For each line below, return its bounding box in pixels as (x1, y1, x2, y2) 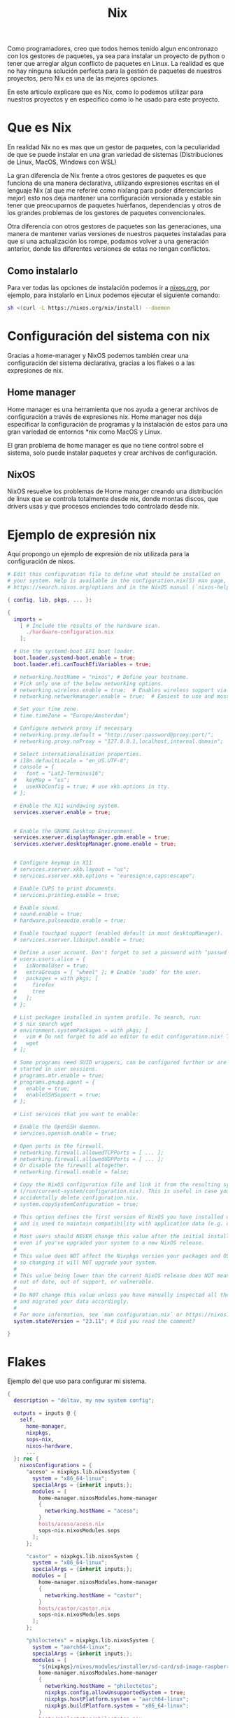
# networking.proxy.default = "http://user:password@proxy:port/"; (13, 731, 215, 738)
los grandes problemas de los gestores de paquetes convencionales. (7, 209, 206, 217)
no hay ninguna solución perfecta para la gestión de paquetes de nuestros (7, 67, 222, 75)
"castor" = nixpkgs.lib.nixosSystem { (25, 1553, 139, 1560)
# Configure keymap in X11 (13, 860, 92, 867)
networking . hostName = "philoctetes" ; (44, 1683, 158, 1690)
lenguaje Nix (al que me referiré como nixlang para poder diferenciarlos (7, 186, 213, 195)
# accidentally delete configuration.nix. (13, 1194, 139, 1201)
